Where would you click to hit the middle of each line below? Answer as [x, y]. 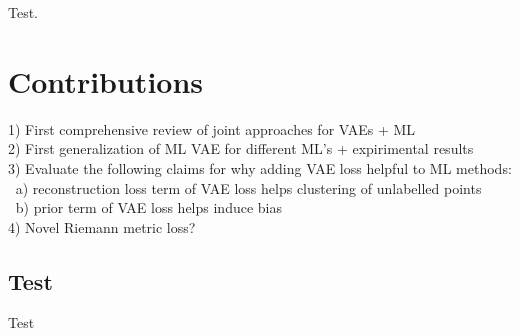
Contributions [106, 80]
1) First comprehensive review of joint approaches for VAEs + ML [212, 128]
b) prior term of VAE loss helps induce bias [148, 207]
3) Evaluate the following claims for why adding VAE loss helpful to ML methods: [260, 167]
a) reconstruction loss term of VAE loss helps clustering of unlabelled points [248, 187]
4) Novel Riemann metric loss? [102, 226]
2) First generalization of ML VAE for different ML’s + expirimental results [241, 148]
